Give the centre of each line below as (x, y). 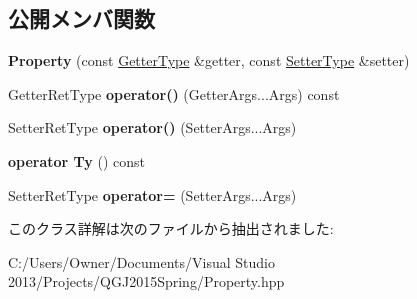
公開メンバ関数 (81, 18)
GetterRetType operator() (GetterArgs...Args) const (174, 93)
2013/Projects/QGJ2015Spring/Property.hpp (146, 281)
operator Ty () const (77, 160)
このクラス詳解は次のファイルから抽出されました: (171, 228)
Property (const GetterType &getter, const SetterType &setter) (209, 60)
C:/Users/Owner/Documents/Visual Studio (141, 261)
